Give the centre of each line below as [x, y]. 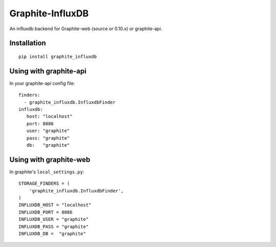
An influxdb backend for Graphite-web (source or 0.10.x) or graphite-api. [86, 29]
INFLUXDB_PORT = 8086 [45, 212]
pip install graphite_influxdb [58, 57]
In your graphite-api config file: [42, 83]
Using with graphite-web [50, 159]
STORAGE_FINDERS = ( [44, 184]
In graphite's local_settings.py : [47, 172]
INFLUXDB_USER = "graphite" [54, 219]
